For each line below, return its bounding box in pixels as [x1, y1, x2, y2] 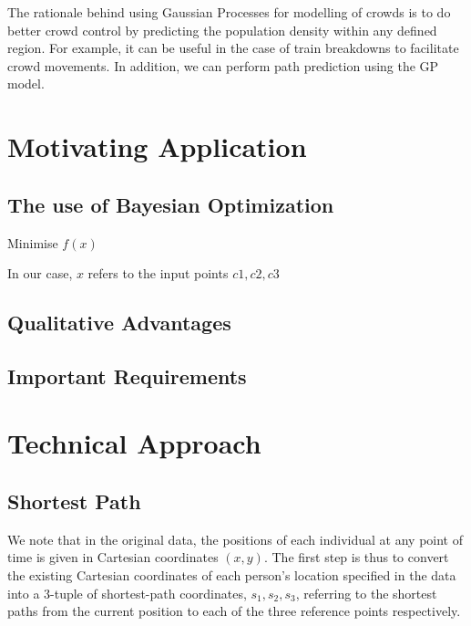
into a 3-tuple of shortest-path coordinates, [7, 583, 247, 602]
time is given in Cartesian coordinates [7, 548, 219, 567]
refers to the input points [87, 264, 229, 283]
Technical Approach [7, 424, 261, 462]
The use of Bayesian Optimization [7, 190, 334, 218]
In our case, [7, 264, 73, 283]
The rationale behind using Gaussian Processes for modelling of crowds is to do [7, 3, 451, 21]
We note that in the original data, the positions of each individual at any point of [7, 529, 463, 548]
